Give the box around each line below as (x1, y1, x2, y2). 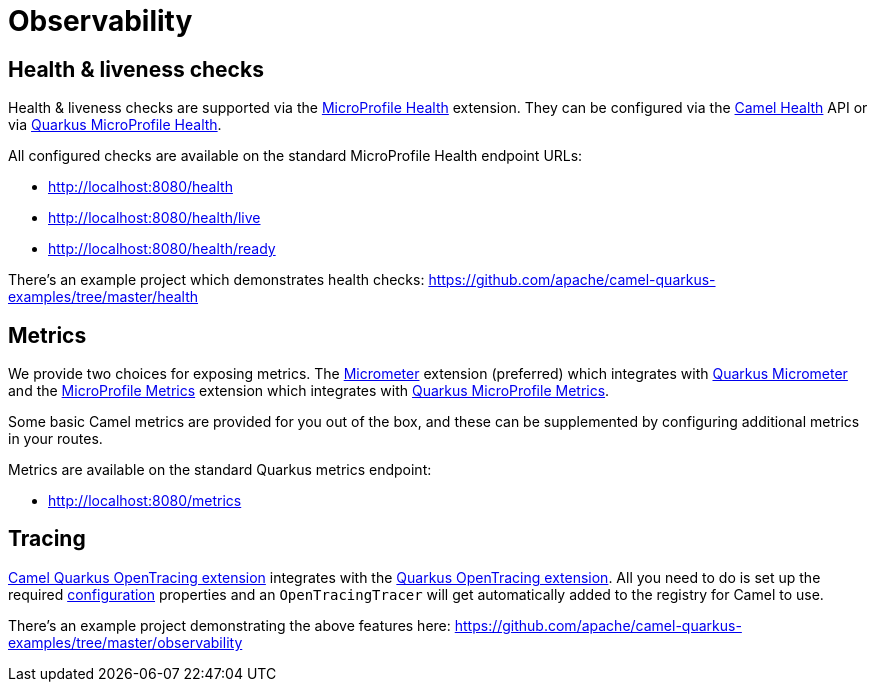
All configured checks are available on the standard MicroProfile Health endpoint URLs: (8, 147, 583, 165)
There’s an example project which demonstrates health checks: (8, 271, 425, 289)
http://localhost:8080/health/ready (48, 240, 276, 258)
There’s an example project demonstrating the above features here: (8, 616, 451, 634)
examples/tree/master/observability (8, 633, 243, 651)
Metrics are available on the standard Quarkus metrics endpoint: (8, 461, 432, 479)
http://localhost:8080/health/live (48, 209, 261, 227)
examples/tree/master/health (8, 288, 199, 306)
